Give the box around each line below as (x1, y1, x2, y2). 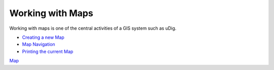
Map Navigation (22, 41, 55, 47)
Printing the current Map (22, 48, 74, 54)
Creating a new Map (22, 34, 64, 40)
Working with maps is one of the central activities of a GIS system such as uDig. (9, 25, 177, 31)
